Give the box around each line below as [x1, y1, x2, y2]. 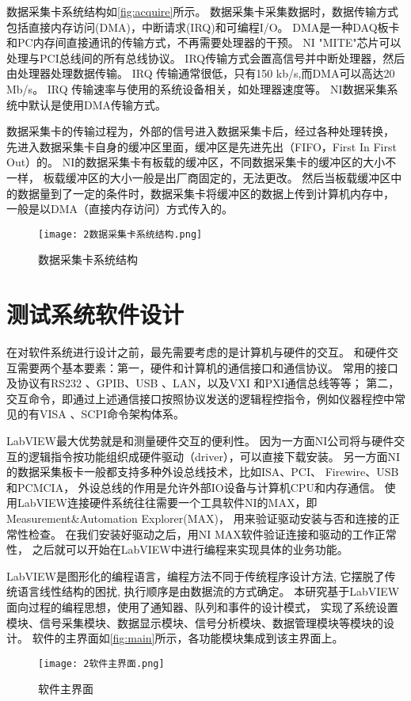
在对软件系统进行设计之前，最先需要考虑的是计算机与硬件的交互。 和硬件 [6, 344, 387, 360]
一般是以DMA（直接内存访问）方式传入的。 [6, 200, 234, 217]
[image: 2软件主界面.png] [38, 657, 165, 669]
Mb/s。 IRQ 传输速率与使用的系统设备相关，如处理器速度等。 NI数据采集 [6, 80, 387, 97]
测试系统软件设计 [6, 298, 185, 330]
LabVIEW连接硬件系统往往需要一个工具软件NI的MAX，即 [17, 494, 318, 511]
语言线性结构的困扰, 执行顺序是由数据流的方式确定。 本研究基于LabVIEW [17, 583, 400, 600]
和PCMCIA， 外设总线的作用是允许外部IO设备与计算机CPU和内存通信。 [6, 478, 381, 495]
